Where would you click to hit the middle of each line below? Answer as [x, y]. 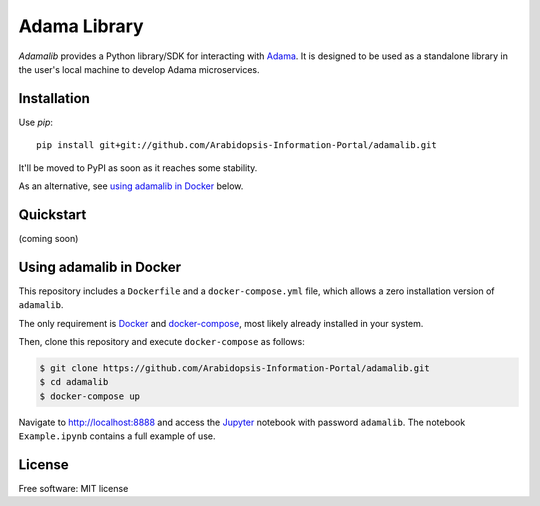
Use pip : [36, 122]
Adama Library [81, 26]
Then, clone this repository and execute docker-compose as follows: [161, 341]
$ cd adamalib [74, 382]
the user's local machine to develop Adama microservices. [139, 69]
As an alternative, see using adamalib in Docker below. [131, 186]
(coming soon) [48, 238]
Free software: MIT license [73, 489]
